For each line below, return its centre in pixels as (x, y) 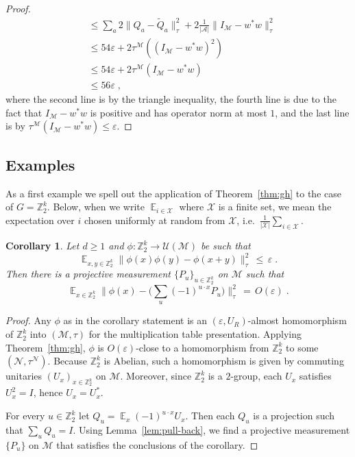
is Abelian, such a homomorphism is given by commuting (224, 361)
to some (302, 347)
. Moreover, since (156, 376)
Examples (40, 164)
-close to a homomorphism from (203, 347)
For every (25, 416)
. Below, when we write (96, 207)
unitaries (24, 376)
